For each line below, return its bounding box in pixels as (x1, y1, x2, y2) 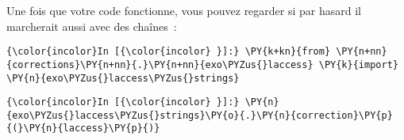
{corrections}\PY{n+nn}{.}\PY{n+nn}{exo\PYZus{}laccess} (6, 59, 314, 70)
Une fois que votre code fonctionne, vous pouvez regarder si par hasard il (6, 2, 361, 18)
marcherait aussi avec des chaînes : (6, 17, 177, 34)
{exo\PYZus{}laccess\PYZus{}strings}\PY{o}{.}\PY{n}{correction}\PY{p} (6, 109, 393, 121)
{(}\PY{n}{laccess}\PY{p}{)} (6, 123, 160, 134)
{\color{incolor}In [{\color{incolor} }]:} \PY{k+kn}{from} (6, 46, 331, 58)
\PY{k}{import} (318, 59, 398, 70)
